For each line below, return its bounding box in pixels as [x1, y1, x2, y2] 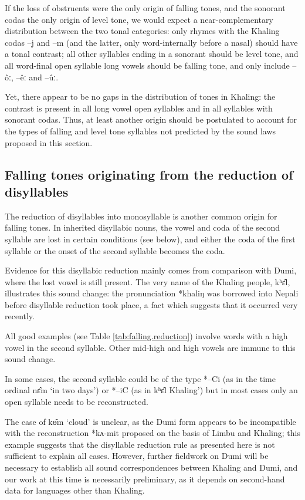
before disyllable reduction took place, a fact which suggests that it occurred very [5, 298, 298, 310]
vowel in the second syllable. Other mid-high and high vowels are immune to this [5, 341, 296, 353]
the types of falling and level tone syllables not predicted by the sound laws [5, 124, 276, 137]
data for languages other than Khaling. [5, 484, 145, 496]
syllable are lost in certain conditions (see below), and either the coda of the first [5, 232, 296, 245]
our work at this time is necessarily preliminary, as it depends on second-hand [5, 472, 285, 485]
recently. [5, 310, 35, 322]
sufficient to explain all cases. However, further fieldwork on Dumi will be [5, 450, 269, 462]
